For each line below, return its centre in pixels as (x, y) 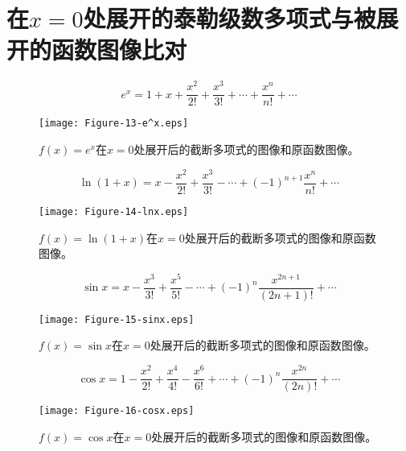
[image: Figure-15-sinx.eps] (117, 319)
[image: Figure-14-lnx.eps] (114, 211)
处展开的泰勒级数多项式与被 (230, 18)
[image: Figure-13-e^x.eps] (114, 124)
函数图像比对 (119, 50)
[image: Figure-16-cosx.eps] (117, 411)
